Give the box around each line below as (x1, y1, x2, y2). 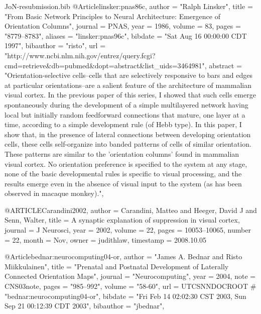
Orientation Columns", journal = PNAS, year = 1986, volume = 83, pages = (5, 21, 241, 31)
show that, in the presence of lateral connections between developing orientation (5, 129, 251, 139)
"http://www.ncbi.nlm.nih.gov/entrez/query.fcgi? (5, 50, 156, 60)
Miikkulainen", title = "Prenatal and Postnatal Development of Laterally (5, 261, 229, 271)
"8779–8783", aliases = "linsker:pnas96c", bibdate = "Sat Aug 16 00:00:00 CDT (5, 30, 247, 41)
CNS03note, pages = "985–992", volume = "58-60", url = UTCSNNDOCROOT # (5, 281, 256, 291)
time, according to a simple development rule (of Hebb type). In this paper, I (5, 119, 242, 130)
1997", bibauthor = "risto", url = (5, 40, 106, 51)
